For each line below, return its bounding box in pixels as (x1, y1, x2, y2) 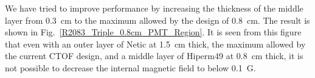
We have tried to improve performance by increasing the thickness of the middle (5, 2, 303, 14)
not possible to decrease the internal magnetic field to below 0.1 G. (5, 61, 256, 74)
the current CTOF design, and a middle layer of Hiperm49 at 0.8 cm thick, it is (5, 49, 303, 62)
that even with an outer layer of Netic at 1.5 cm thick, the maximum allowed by (5, 37, 306, 50)
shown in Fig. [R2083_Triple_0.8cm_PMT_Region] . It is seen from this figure (5, 26, 302, 38)
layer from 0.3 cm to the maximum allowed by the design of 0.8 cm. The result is (5, 13, 310, 26)
